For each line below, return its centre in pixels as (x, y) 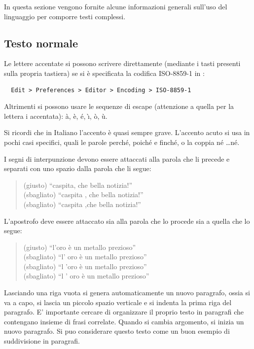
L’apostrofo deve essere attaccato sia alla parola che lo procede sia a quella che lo (127, 221)
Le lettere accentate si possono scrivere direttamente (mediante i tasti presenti (122, 63)
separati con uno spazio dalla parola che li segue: (78, 168)
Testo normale (41, 43)
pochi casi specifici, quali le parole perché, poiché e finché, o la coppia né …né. (122, 142)
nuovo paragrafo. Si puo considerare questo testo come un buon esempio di (117, 331)
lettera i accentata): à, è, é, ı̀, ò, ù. (56, 116)
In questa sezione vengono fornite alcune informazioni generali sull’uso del (116, 6)
